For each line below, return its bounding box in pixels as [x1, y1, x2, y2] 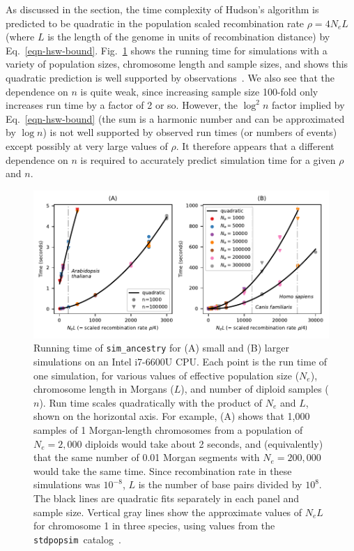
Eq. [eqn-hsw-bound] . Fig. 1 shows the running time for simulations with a [6, 43, 328, 57]
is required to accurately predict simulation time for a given [80, 152, 336, 167]
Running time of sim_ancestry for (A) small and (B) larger [33, 340, 289, 355]
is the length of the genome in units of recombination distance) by [47, 29, 330, 44]
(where [6, 29, 35, 44]
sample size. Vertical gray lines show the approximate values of [33, 504, 302, 519]
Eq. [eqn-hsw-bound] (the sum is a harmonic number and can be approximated [6, 111, 345, 126]
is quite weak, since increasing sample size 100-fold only [80, 84, 318, 98]
